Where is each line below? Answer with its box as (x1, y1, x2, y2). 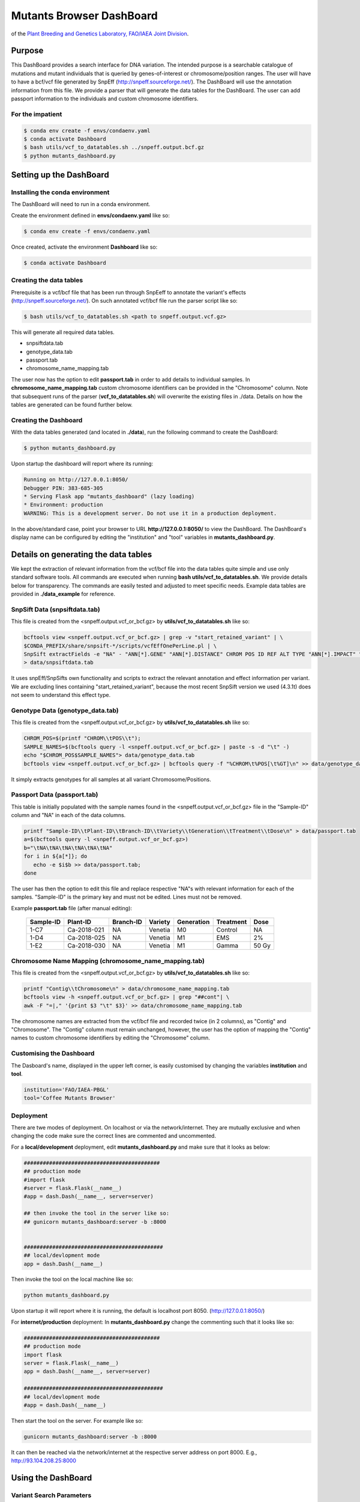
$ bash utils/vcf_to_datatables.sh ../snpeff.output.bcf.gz (23, 144, 205, 151)
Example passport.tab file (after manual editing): (11, 904, 132, 911)
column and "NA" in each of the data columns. (11, 812, 126, 819)
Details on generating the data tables (11, 549, 152, 559)
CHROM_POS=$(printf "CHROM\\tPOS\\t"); (23, 735, 141, 742)
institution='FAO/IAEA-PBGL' (23, 1086, 110, 1093)
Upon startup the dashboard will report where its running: (11, 460, 154, 467)
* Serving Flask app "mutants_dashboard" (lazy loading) (23, 493, 195, 500)
